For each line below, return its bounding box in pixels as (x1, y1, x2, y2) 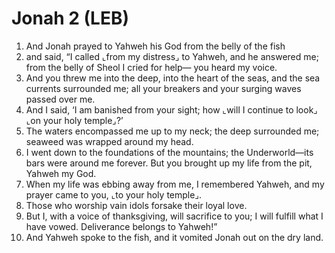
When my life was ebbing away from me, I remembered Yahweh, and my (25, 178, 325, 190)
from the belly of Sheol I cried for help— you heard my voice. (25, 61, 278, 73)
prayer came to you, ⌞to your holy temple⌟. (25, 188, 202, 201)
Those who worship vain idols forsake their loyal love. (25, 199, 248, 211)
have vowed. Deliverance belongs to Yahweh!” (25, 220, 218, 232)
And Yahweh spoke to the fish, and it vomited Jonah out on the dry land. (25, 231, 324, 243)
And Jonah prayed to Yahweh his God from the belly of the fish (25, 40, 286, 52)
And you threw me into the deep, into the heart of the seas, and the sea (25, 72, 321, 84)
